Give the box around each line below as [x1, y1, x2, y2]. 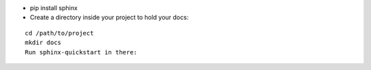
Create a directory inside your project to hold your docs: [30, 14, 189, 22]
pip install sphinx [30, 4, 78, 12]
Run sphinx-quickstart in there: [25, 48, 137, 56]
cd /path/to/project [25, 29, 94, 37]
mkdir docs [25, 39, 62, 47]
